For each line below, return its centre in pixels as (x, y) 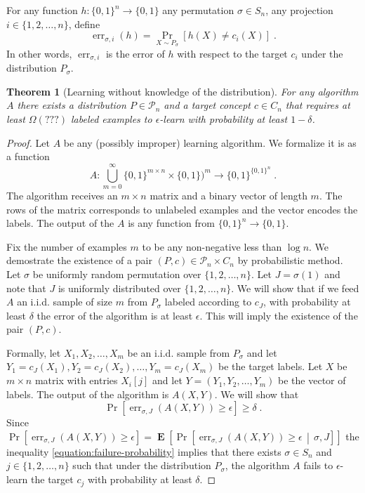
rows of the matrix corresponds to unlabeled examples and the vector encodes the (182, 209)
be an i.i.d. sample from (179, 352)
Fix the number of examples (67, 246)
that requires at (318, 105)
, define (84, 24)
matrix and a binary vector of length (228, 195)
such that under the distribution (142, 465)
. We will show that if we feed (295, 288)
